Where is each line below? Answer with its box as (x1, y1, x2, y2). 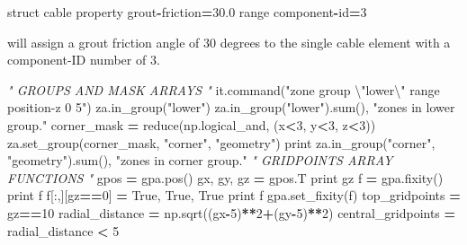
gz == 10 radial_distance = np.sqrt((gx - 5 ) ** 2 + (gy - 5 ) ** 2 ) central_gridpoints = (7, 203, 456, 222)
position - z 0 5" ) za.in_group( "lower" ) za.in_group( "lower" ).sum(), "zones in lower (7, 98, 455, 117)
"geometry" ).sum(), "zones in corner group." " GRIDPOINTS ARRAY (7, 151, 393, 170)
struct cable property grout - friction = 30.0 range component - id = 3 (7, 3, 367, 21)
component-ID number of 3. (7, 50, 160, 69)
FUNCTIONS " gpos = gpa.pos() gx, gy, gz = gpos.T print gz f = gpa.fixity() (7, 168, 444, 187)
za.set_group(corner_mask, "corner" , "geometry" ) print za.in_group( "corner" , (7, 133, 436, 152)
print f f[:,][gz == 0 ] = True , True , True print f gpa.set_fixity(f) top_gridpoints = (7, 186, 461, 205)
